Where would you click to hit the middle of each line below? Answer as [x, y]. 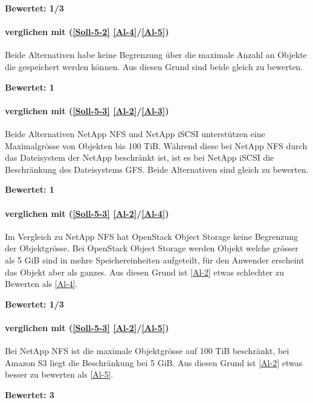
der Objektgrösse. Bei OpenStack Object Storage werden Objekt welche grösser [152, 248]
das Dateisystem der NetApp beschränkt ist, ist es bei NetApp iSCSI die [140, 157]
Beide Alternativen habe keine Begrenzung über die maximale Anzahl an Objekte [156, 55]
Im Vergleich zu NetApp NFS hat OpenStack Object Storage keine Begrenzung [152, 236]
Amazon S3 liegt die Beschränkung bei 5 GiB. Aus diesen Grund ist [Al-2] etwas [154, 362]
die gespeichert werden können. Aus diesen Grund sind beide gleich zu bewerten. [154, 66]
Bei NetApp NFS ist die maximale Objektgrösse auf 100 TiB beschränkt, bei [147, 351]
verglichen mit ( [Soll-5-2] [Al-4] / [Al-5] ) [87, 32]
